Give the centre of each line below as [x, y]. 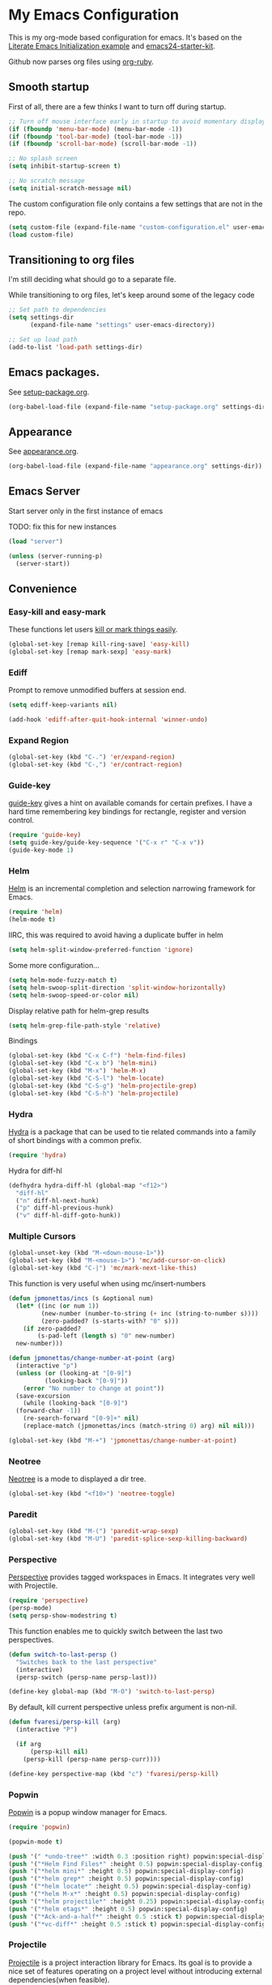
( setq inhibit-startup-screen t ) [65, 166]
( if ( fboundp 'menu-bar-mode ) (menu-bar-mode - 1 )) [96, 129]
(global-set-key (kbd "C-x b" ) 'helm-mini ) [83, 1063]
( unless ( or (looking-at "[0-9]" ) [74, 1373]
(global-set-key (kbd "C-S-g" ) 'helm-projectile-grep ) [103, 1086]
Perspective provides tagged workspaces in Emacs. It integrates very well [132, 1577]
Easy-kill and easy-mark [57, 611]
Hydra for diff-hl [35, 1171]
